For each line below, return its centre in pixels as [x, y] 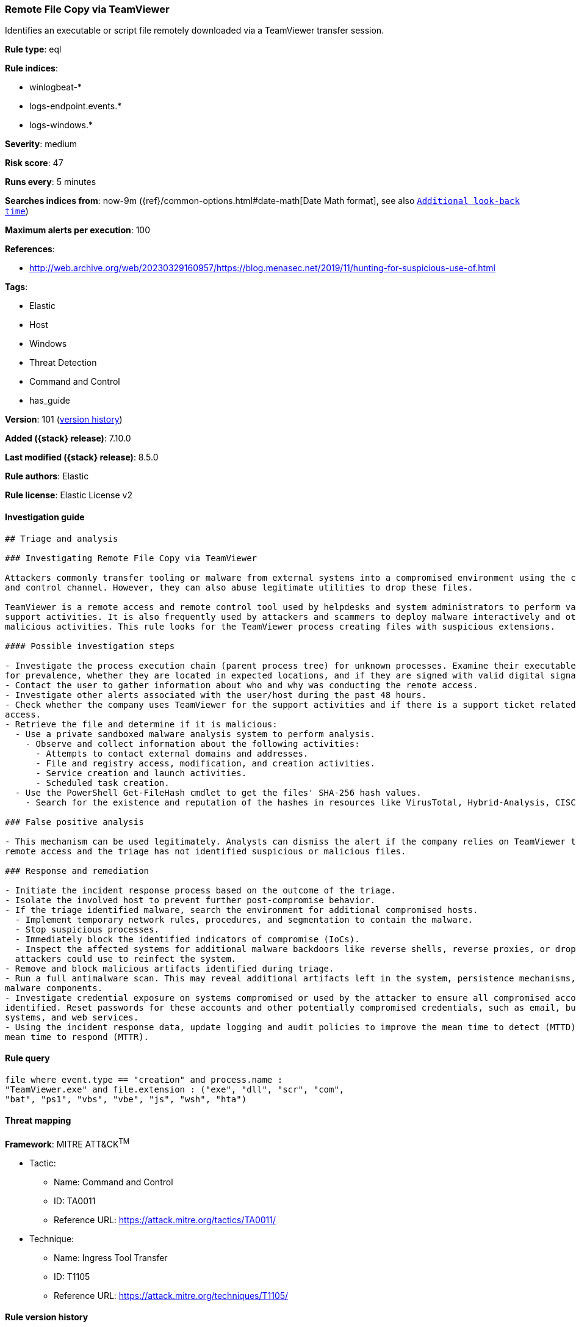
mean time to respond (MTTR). [77, 1037]
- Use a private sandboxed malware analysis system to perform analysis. [195, 734]
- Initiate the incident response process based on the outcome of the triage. [200, 890]
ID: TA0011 [75, 1201]
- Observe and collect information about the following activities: [193, 743]
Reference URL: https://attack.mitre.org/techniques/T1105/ [171, 1295]
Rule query [27, 1058]
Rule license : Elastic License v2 [69, 495]
